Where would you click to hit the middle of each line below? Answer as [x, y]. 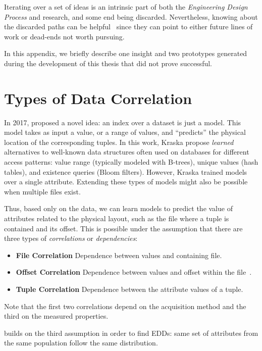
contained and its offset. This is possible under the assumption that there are [123, 228]
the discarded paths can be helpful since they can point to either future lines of [128, 27]
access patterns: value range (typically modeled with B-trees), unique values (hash [131, 162]
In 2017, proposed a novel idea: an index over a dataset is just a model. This [123, 122]
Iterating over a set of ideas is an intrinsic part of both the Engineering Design [126, 7]
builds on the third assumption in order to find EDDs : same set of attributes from [131, 333]
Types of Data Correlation [98, 98]
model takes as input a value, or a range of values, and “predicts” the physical [125, 132]
